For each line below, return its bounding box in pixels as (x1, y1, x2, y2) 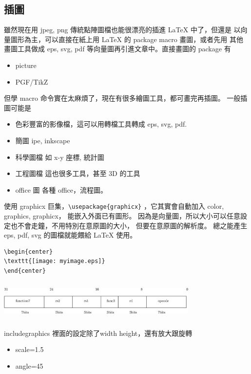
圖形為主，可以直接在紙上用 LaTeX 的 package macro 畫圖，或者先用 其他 (10, 34, 243, 44)
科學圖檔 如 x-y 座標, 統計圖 (15, 152, 104, 162)
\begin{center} (4, 248, 53, 255)
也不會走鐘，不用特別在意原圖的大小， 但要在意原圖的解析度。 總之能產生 (10, 220, 248, 230)
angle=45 (15, 360, 43, 371)
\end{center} (4, 267, 46, 274)
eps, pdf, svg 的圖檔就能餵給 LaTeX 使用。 (4, 230, 137, 240)
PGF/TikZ (15, 76, 48, 87)
